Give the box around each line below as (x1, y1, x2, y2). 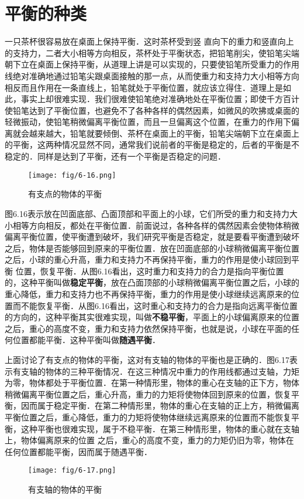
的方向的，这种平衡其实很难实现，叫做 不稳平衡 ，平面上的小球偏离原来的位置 (5, 311, 299, 323)
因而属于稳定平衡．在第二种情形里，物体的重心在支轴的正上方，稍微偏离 (20, 399, 299, 412)
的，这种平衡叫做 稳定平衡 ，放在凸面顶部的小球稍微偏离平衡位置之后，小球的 (5, 276, 299, 288)
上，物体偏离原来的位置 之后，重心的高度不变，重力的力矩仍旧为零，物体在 (5, 434, 294, 446)
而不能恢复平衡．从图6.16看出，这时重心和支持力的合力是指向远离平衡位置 (12, 299, 298, 311)
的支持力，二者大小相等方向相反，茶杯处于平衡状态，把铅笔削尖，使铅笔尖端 (5, 46, 299, 59)
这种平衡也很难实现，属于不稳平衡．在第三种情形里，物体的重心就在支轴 (20, 422, 299, 434)
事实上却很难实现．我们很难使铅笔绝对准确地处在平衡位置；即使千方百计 (20, 93, 299, 105)
